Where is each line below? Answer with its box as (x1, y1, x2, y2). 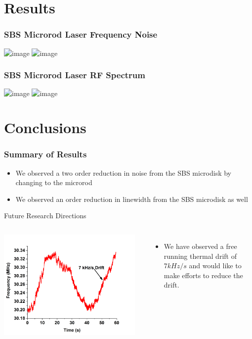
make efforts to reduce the (164, 270, 243, 280)
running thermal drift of (164, 250, 237, 261)
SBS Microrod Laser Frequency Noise (4, 28, 158, 41)
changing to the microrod (15, 177, 92, 188)
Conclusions (4, 117, 86, 138)
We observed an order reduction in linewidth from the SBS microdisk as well (15, 194, 248, 204)
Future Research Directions (4, 210, 86, 221)
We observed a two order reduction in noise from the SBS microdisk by (15, 167, 232, 178)
